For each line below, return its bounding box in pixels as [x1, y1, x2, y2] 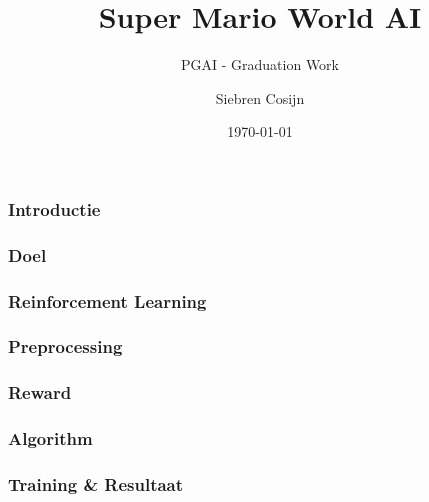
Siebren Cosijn [215, 87, 305, 108]
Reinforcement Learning [8, 288, 207, 313]
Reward [8, 380, 72, 405]
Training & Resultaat [8, 471, 184, 496]
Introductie [8, 196, 101, 221]
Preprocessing [8, 334, 123, 359]
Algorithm [8, 426, 93, 451]
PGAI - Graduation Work [180, 54, 339, 75]
